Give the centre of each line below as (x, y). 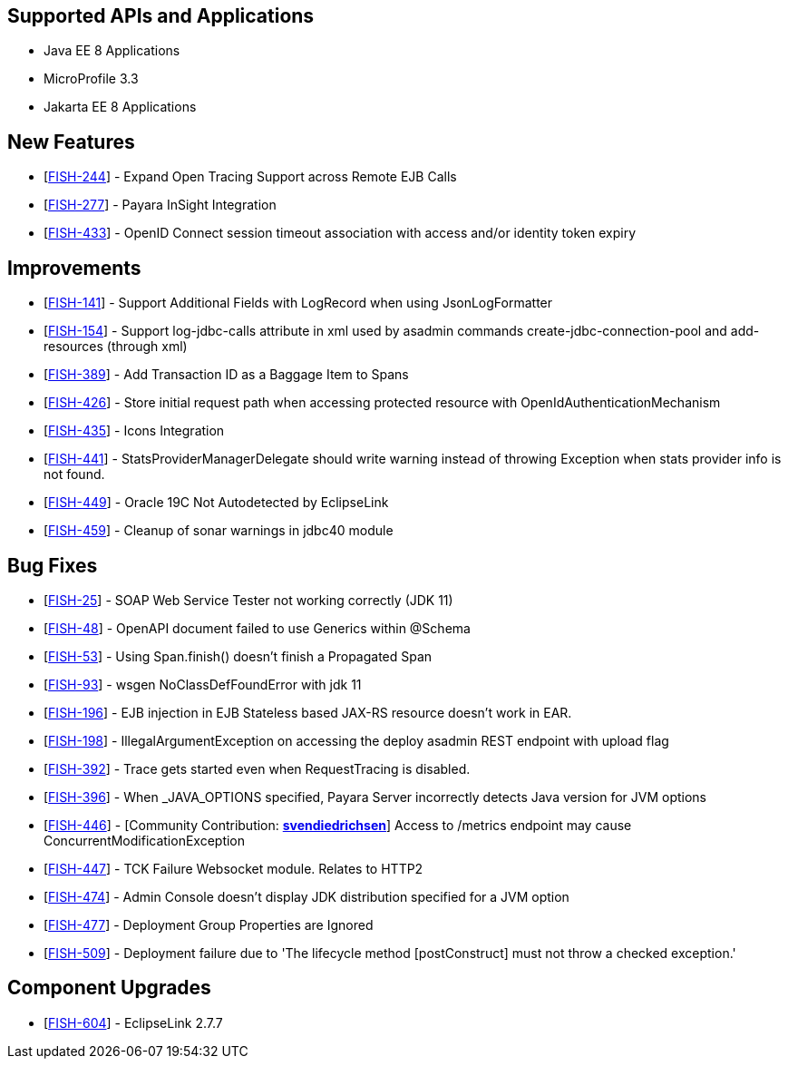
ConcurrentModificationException (145, 840)
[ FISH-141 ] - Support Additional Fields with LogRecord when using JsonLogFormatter (298, 303)
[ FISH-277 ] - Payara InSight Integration (160, 205)
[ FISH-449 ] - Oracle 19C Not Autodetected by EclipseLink (216, 503)
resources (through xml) (116, 347)
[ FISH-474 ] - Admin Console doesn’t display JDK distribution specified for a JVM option (306, 896)
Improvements (74, 268)
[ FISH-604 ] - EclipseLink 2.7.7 (133, 1022)
